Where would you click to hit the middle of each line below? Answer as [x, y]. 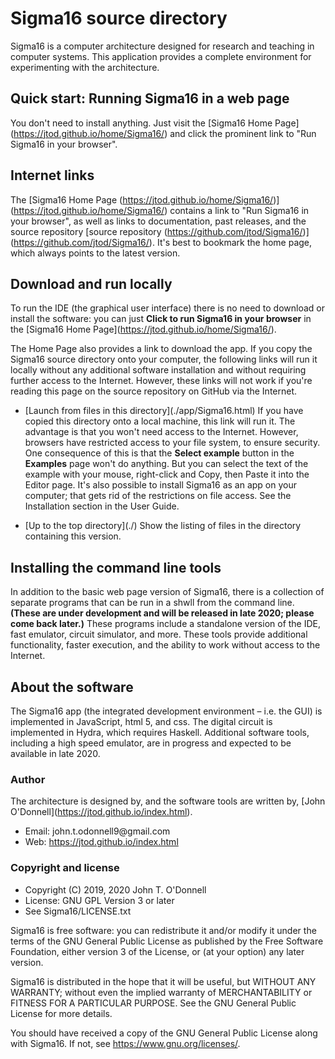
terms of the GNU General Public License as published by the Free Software [167, 941]
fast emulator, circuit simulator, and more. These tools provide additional [159, 634]
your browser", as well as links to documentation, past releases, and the [158, 221]
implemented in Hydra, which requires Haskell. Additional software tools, [160, 732]
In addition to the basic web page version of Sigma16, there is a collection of [167, 592]
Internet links [52, 175]
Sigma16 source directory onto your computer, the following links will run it [164, 359]
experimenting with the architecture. [85, 67]
